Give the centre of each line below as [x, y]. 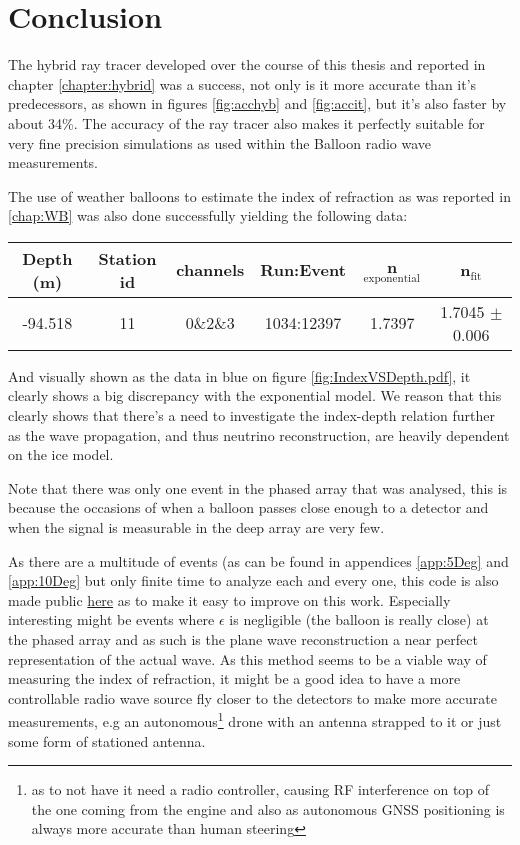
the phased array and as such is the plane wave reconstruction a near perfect [243, 639]
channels [210, 270]
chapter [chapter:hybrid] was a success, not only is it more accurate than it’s [242, 83]
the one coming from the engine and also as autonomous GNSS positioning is [268, 808]
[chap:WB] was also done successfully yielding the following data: [208, 215]
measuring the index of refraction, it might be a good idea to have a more [234, 678]
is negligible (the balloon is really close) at [359, 619]
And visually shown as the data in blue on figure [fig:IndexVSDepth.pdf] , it [239, 375]
